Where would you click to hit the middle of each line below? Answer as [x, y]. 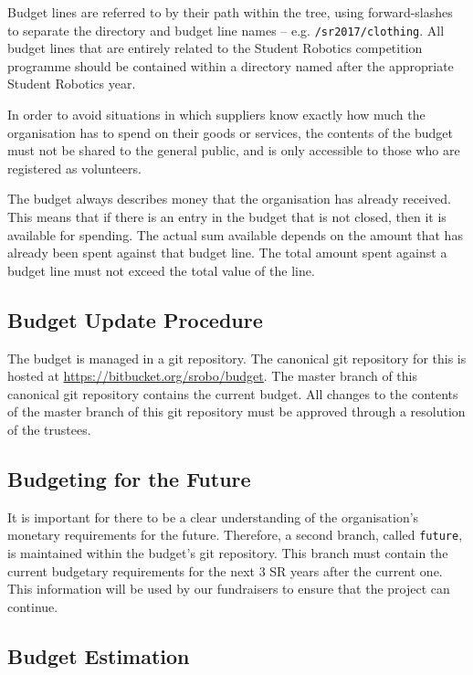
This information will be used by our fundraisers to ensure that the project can [229, 589]
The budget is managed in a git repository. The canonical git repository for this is [237, 358]
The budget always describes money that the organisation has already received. [229, 199]
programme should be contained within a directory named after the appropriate [231, 65]
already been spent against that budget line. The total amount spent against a [227, 253]
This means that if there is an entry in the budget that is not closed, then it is [227, 216]
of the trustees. [49, 429]
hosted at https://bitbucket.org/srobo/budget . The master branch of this [212, 376]
